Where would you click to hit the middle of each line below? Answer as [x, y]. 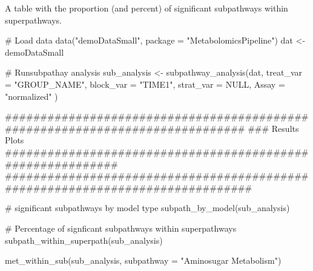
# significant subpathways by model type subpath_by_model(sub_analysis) [147, 208]
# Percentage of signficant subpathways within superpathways [121, 228]
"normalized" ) [31, 96]
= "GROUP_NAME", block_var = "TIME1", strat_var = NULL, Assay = [145, 84]
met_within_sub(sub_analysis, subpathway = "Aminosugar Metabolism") [143, 260]
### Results [273, 128]
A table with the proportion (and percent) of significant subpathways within [147, 8]
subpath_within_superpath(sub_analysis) [84, 240]
